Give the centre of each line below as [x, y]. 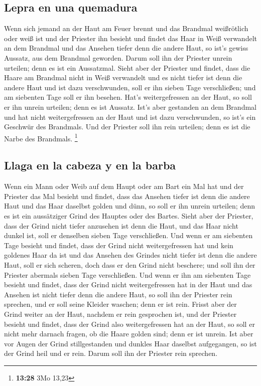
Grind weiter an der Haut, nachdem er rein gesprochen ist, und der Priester [120, 314]
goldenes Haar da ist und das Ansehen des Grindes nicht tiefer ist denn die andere [130, 255]
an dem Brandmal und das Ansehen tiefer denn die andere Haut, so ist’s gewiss [126, 48]
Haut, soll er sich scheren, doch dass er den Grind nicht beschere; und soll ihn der [130, 264]
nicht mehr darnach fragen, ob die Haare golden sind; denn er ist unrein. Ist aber [129, 334]
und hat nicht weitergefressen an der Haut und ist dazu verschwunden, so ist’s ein [130, 117]
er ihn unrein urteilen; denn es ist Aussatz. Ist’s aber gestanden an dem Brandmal [130, 107]
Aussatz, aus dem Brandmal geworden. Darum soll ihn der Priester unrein [118, 57]
